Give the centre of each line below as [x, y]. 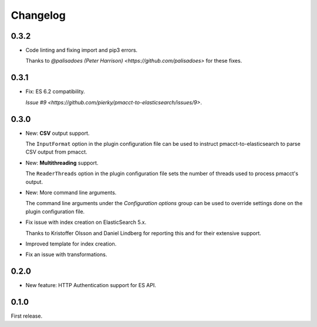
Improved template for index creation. [71, 244]
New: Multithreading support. [62, 163]
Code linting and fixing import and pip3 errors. [82, 50]
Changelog [38, 15]
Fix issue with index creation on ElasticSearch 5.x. [86, 222]
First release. [27, 316]
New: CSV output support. [58, 133]
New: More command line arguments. [71, 193]
